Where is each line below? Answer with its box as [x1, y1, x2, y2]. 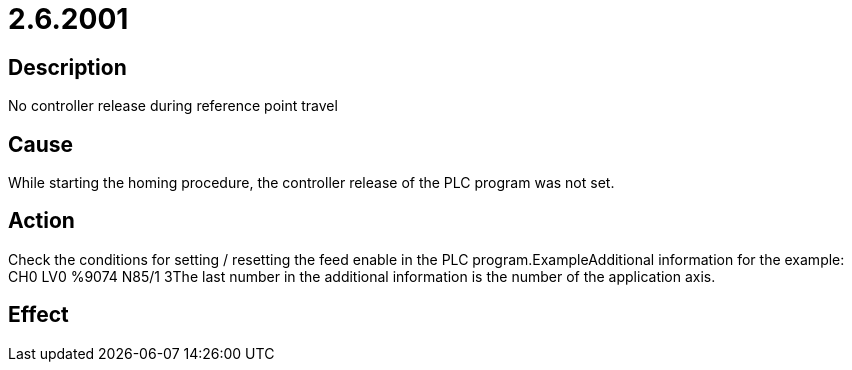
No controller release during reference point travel [8, 97, 338, 115]
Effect [8, 302, 69, 328]
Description [8, 54, 127, 80]
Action [8, 208, 75, 234]
